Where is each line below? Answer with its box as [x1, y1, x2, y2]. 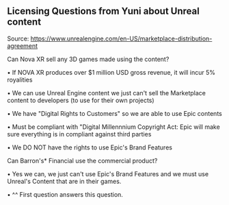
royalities [7, 75, 33, 84]
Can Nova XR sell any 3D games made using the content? [7, 55, 170, 63]
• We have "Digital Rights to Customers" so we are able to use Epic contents [7, 109, 222, 117]
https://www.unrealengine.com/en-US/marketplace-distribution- [30, 34, 213, 43]
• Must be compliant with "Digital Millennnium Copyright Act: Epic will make [7, 123, 220, 131]
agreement [7, 41, 38, 50]
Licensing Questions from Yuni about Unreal [7, 5, 200, 17]
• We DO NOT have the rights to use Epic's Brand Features [7, 143, 173, 152]
